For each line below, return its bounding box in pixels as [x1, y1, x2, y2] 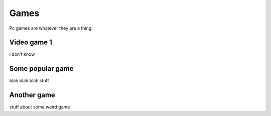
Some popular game [9, 64, 74, 73]
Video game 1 [9, 38, 53, 47]
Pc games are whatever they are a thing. [9, 25, 93, 31]
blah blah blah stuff [9, 78, 50, 84]
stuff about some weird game [9, 104, 70, 110]
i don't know [9, 51, 35, 57]
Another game [9, 91, 55, 99]
